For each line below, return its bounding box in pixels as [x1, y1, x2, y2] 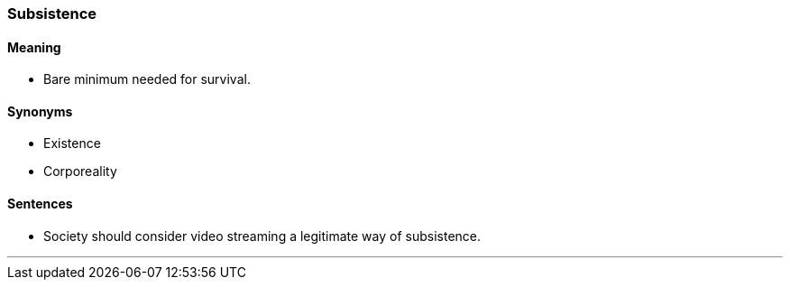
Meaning [7, 39, 61, 55]
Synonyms [7, 103, 73, 119]
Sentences [7, 196, 73, 212]
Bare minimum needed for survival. [43, 71, 251, 88]
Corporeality [43, 163, 117, 180]
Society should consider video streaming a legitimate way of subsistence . [43, 227, 482, 244]
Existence [43, 135, 101, 152]
